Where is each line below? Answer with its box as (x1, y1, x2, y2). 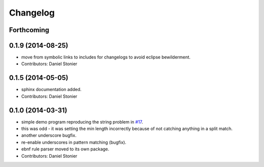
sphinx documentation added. (21, 87, 82, 93)
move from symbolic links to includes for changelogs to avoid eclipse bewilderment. (21, 54, 191, 60)
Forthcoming (9, 26, 49, 34)
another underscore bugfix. (21, 132, 77, 138)
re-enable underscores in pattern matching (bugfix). (21, 139, 127, 145)
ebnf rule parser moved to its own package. (21, 146, 110, 152)
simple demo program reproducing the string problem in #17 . (21, 119, 143, 125)
